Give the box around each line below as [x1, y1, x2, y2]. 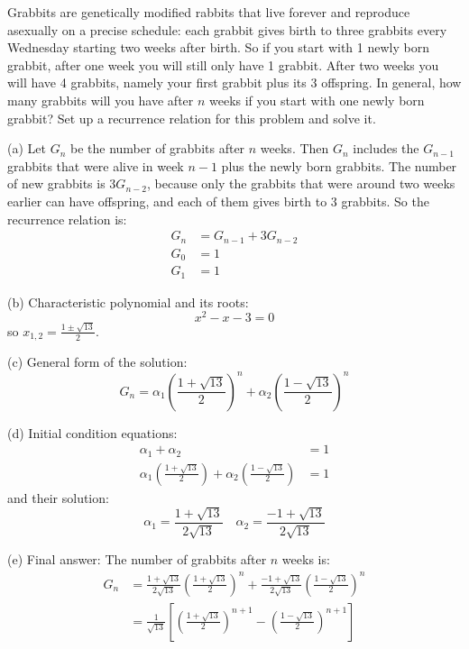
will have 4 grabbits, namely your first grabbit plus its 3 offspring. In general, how [7, 73, 462, 92]
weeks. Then [260, 139, 329, 158]
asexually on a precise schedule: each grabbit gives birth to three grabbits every [7, 20, 447, 39]
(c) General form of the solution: [7, 352, 188, 371]
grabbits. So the [341, 191, 429, 210]
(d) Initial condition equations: [7, 423, 178, 442]
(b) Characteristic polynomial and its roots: [7, 292, 249, 311]
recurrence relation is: [7, 209, 127, 228]
